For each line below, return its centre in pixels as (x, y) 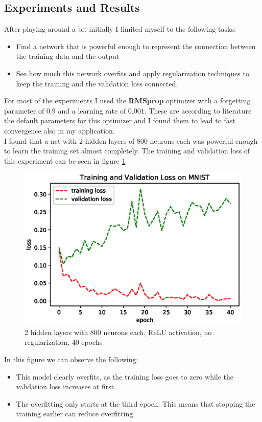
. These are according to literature (198, 110)
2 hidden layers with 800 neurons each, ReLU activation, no (118, 332)
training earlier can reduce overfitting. (76, 414)
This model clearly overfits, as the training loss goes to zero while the (125, 376)
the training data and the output (68, 56)
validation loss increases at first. (66, 386)
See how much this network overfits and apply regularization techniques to (133, 73)
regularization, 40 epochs (64, 342)
